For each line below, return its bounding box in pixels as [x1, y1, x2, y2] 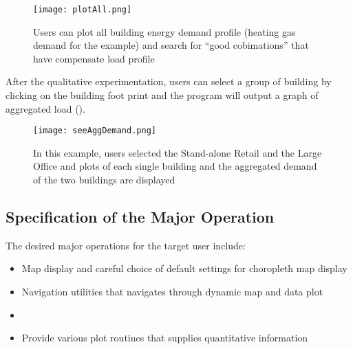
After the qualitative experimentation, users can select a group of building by [6, 74, 332, 89]
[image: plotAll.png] [33, 5, 132, 14]
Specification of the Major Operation [6, 206, 275, 227]
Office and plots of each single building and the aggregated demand [33, 159, 317, 173]
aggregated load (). [6, 101, 85, 115]
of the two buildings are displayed [33, 172, 175, 187]
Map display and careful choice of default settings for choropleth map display [21, 261, 347, 275]
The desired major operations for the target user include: [6, 238, 246, 252]
